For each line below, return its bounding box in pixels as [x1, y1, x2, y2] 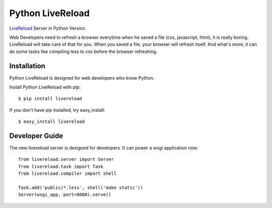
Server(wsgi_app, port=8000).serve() [18, 192, 112, 197]
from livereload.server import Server [18, 157, 114, 162]
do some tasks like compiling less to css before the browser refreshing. [9, 48, 158, 54]
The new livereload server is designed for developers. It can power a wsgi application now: [9, 145, 198, 151]
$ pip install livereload [18, 96, 83, 102]
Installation [9, 61, 45, 70]
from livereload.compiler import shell [18, 171, 117, 176]
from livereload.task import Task [18, 164, 103, 169]
